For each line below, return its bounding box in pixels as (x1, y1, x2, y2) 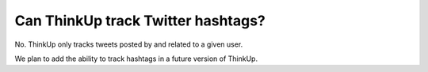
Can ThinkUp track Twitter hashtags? (14, 12, 266, 29)
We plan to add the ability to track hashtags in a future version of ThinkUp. (14, 54, 258, 63)
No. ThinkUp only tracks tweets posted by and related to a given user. (14, 40, 243, 49)
